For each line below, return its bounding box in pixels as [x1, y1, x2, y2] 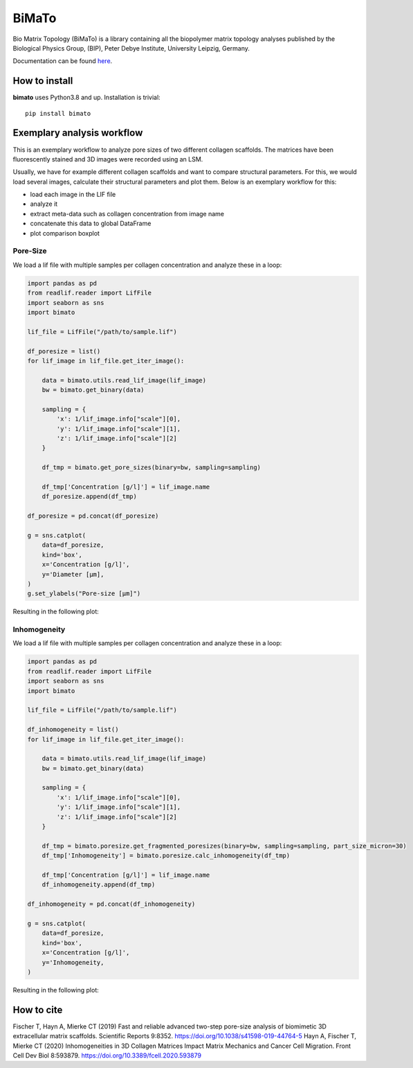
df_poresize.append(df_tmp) [42, 493, 138, 500]
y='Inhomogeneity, [42, 958, 104, 966]
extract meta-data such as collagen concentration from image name [30, 209, 225, 218]
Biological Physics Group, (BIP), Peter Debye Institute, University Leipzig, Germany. [12, 44, 250, 52]
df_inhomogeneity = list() [27, 726, 119, 734]
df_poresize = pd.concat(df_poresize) [27, 512, 159, 520]
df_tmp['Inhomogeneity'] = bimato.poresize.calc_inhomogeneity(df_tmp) [42, 852, 291, 859]
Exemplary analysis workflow [12, 127, 143, 139]
